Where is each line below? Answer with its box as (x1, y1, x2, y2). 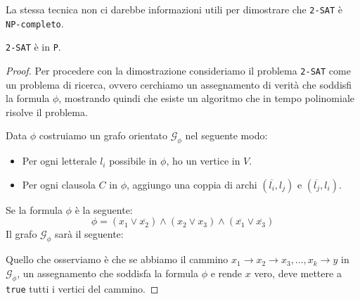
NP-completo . (6, 15, 64, 30)
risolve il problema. (6, 104, 88, 119)
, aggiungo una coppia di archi (126, 177, 257, 191)
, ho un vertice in (166, 153, 240, 168)
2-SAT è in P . (6, 39, 61, 54)
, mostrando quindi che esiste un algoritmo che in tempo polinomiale (58, 91, 354, 106)
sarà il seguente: (54, 227, 124, 241)
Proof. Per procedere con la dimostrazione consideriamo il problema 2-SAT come (6, 63, 351, 77)
